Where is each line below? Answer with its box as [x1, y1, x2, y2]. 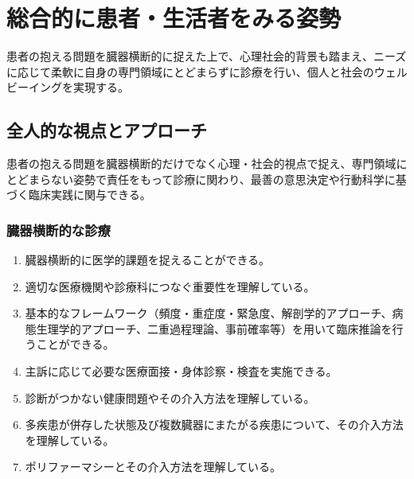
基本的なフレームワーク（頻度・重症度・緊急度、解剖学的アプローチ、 [25, 305, 393, 321]
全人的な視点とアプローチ [6, 118, 207, 142]
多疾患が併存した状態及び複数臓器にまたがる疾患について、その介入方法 [25, 416, 404, 433]
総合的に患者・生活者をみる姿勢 [6, 2, 342, 34]
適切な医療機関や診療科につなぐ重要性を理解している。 [25, 278, 315, 294]
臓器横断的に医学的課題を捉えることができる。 [25, 251, 271, 268]
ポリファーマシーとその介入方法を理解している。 [25, 458, 281, 475]
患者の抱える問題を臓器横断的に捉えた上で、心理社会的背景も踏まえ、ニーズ [6, 48, 407, 64]
